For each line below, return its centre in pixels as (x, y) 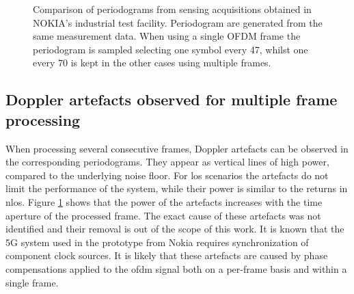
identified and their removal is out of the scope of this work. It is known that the (175, 229)
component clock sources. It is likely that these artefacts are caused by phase (167, 255)
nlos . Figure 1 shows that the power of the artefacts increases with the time (164, 201)
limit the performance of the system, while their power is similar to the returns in (177, 188)
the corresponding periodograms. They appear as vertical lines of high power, (167, 162)
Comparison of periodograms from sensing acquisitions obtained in (172, 9)
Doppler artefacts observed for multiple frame (172, 99)
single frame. (32, 282)
